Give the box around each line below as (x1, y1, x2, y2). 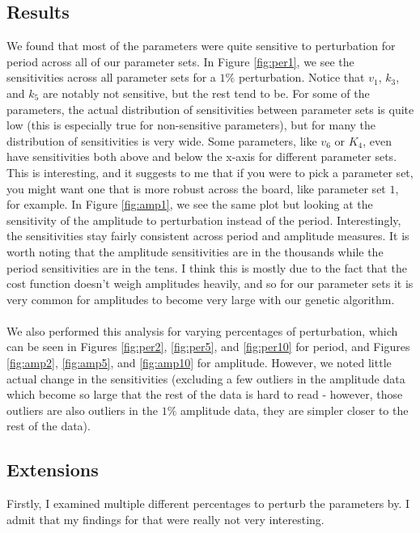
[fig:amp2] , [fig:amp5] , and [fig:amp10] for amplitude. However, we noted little (6, 354, 392, 371)
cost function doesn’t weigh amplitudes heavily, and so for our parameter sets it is (6, 275, 414, 292)
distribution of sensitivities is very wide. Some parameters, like (6, 132, 317, 149)
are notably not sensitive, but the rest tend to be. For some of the (42, 84, 370, 101)
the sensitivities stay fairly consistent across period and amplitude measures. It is (6, 227, 409, 244)
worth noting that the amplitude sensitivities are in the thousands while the (6, 243, 384, 260)
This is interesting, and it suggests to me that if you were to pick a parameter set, (6, 163, 414, 180)
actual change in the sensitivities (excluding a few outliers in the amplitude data (6, 370, 405, 387)
